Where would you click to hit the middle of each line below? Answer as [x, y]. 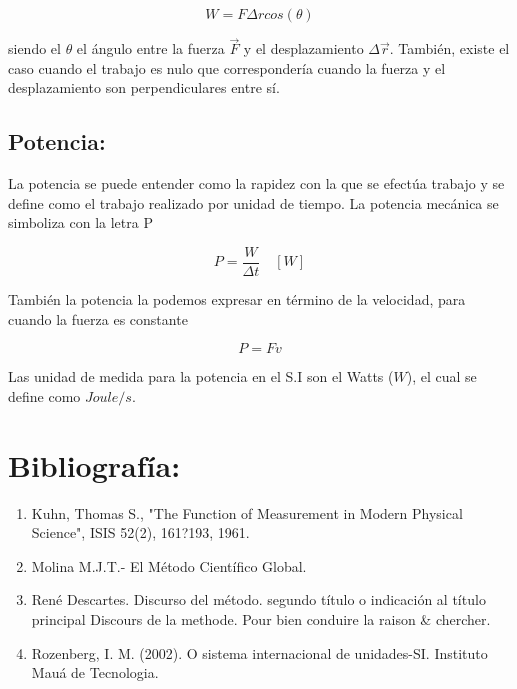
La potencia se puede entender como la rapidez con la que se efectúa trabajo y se [256, 183]
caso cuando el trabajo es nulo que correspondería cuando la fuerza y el [227, 67]
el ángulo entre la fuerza [150, 48]
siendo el [34, 48]
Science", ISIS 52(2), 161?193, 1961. [140, 532]
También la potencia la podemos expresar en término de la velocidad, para [237, 299]
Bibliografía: [94, 464]
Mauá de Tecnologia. [95, 672]
